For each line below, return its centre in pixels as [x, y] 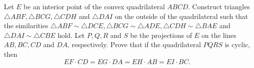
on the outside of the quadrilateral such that [181, 16]
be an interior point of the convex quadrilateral [94, 6]
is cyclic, [237, 44]
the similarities [26, 25]
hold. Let [71, 35]
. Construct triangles [219, 6]
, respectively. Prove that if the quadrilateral [134, 44]
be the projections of [161, 35]
